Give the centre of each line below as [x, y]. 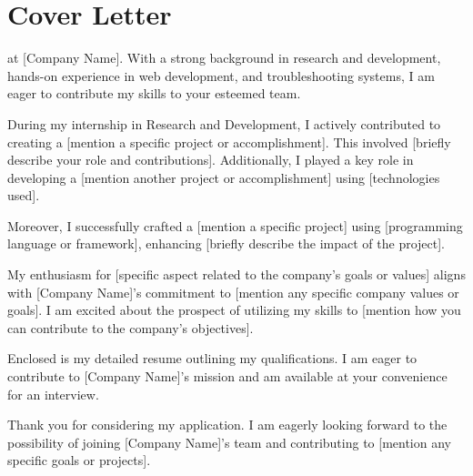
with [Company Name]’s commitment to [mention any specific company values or [233, 292]
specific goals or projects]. [79, 460]
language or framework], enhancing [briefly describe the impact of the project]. [226, 243]
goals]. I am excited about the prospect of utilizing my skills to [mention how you [234, 310]
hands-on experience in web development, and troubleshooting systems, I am [221, 75]
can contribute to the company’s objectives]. [131, 327]
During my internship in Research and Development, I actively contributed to [224, 123]
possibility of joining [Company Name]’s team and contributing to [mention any [229, 442]
